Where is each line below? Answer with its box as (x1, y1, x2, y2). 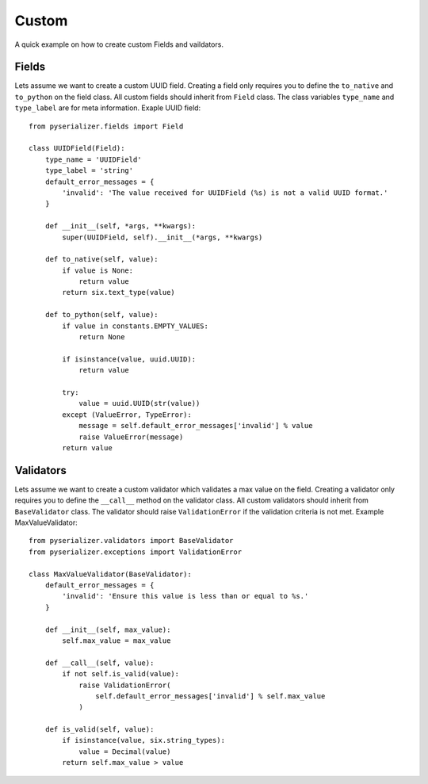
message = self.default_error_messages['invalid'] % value (78, 421, 313, 430)
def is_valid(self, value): (44, 725, 155, 734)
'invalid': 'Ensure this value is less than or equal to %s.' (62, 591, 309, 601)
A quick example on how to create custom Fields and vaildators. (14, 40, 224, 49)
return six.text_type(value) (62, 288, 176, 297)
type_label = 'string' (44, 166, 134, 175)
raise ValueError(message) (78, 432, 184, 442)
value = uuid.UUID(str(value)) (78, 399, 201, 408)
